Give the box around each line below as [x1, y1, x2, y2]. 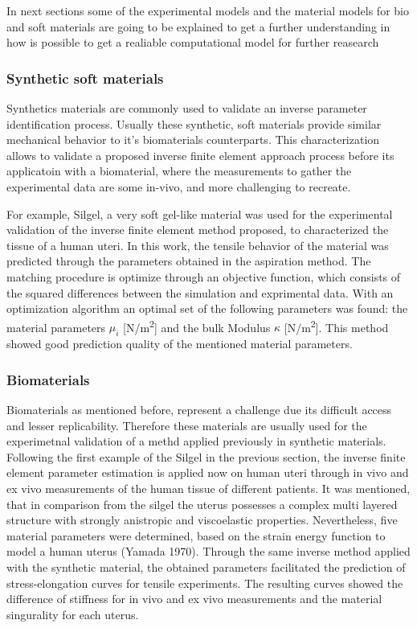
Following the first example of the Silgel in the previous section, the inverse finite [6, 448, 406, 465]
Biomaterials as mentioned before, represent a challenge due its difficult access [6, 400, 392, 417]
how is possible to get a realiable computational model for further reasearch [6, 34, 379, 51]
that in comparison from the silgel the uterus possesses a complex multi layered [6, 495, 398, 512]
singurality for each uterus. [6, 605, 139, 622]
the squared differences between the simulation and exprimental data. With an [6, 284, 394, 301]
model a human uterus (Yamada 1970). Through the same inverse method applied [6, 543, 411, 560]
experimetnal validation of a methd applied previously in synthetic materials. [6, 433, 386, 449]
